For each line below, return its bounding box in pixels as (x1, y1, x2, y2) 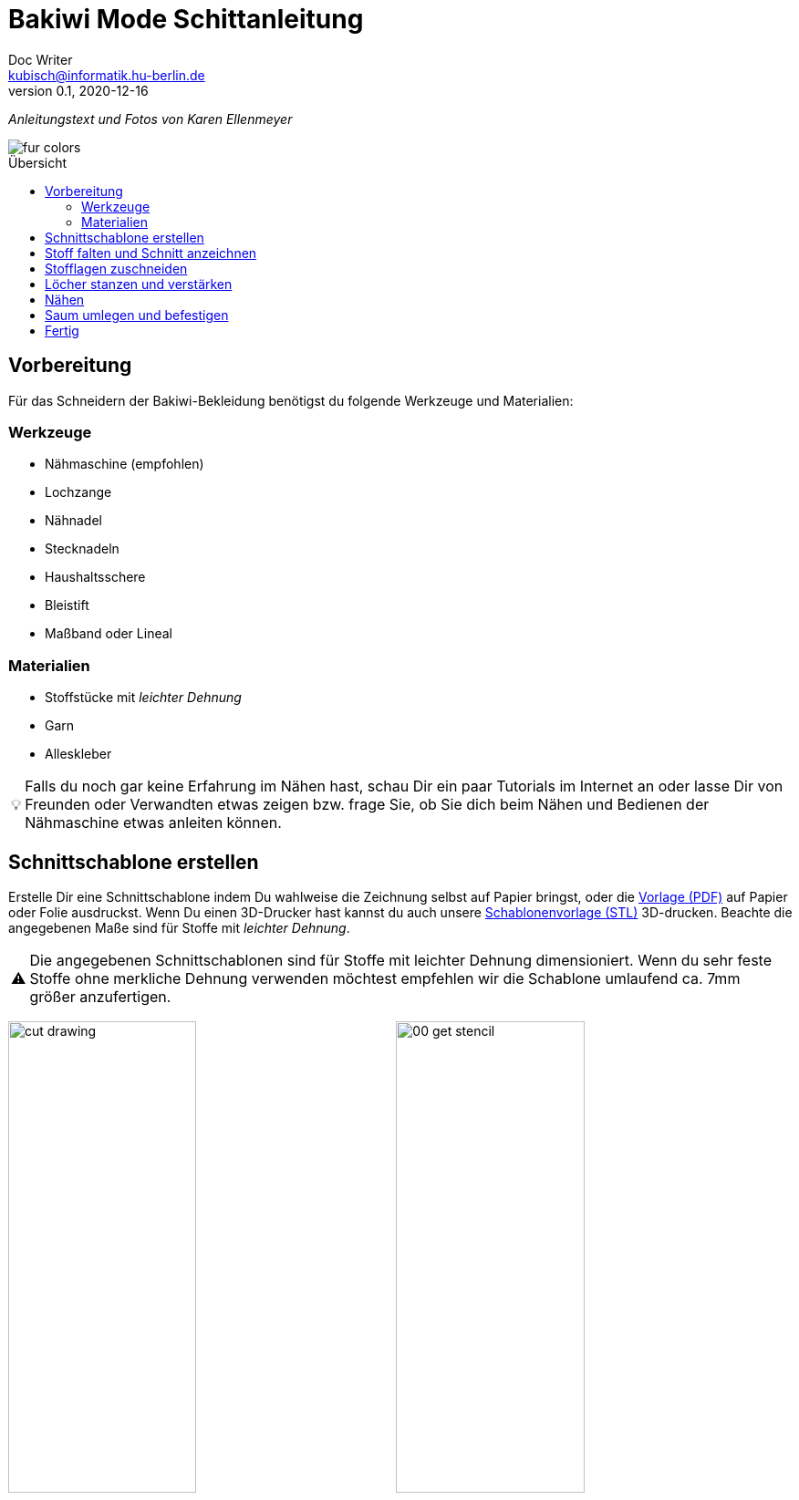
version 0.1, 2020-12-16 (8, 82, 149, 98)
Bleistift (45, 597, 89, 614)
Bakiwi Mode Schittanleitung (8, 4, 364, 35)
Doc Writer (8, 51, 73, 67)
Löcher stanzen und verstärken (45, 275, 233, 292)
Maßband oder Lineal (45, 626, 172, 642)
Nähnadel (45, 512, 102, 529)
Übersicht (8, 154, 67, 171)
